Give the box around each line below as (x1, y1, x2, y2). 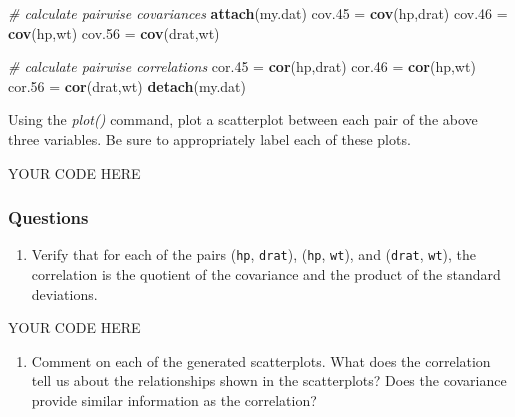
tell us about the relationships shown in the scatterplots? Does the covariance (31, 370, 507, 391)
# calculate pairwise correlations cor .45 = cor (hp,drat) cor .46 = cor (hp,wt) (8, 56, 476, 77)
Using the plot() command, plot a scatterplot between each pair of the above (8, 109, 478, 130)
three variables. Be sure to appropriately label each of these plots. (8, 128, 411, 149)
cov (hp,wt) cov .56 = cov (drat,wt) (8, 22, 220, 43)
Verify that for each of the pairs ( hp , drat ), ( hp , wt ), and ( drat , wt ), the (31, 244, 477, 265)
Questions (8, 205, 89, 230)
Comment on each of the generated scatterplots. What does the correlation (31, 350, 491, 371)
